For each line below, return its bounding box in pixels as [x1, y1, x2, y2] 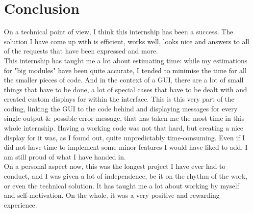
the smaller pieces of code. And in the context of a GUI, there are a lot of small [4, 75, 244, 85]
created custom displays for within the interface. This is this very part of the [4, 94, 235, 104]
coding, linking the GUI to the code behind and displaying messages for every [4, 103, 238, 113]
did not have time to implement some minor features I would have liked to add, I [4, 142, 248, 152]
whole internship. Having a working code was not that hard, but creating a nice [4, 123, 243, 133]
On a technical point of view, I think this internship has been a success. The [4, 27, 233, 37]
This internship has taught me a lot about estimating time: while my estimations [4, 55, 248, 65]
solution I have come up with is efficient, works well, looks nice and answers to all [4, 36, 250, 46]
